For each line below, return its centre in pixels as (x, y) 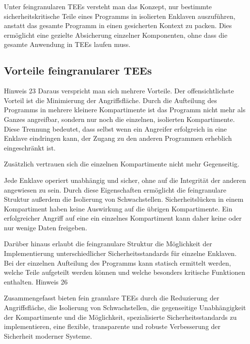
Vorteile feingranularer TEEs (78, 70)
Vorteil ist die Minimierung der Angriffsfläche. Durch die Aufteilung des (110, 100)
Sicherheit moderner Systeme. (48, 336)
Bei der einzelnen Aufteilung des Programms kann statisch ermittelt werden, (117, 262)
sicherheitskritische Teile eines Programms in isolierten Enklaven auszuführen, (120, 16)
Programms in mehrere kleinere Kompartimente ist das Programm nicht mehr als (125, 110)
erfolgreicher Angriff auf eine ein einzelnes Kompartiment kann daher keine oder (123, 218)
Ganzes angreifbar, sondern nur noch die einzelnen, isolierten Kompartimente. (119, 119)
